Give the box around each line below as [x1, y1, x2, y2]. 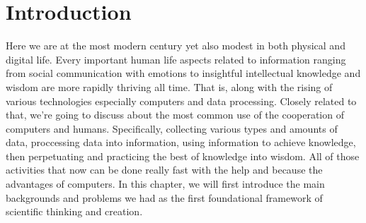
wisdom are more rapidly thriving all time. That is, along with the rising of [6, 79, 333, 94]
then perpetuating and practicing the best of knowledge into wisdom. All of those [6, 148, 360, 163]
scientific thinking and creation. [6, 204, 143, 219]
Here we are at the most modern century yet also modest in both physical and [6, 38, 345, 53]
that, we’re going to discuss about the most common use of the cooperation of [6, 107, 344, 122]
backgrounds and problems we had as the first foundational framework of [6, 190, 323, 205]
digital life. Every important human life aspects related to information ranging [6, 52, 346, 66]
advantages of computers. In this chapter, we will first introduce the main [6, 176, 325, 191]
